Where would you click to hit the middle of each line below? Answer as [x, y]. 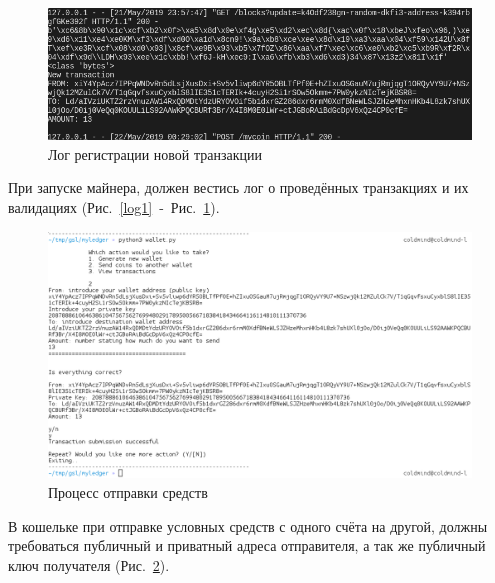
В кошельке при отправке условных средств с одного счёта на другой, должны [248, 525]
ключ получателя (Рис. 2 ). [89, 564]
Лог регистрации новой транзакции [155, 153]
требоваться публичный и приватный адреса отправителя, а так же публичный [247, 545]
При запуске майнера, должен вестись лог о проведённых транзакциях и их [238, 187]
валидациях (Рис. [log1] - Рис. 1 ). [114, 207]
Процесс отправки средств [128, 492]
